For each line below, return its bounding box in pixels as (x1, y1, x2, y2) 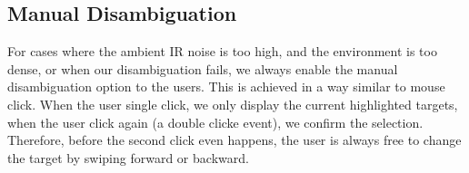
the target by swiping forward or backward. (7, 148, 249, 167)
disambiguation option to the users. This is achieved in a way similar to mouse (7, 77, 445, 96)
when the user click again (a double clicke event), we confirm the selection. (7, 112, 424, 131)
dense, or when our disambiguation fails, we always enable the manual (7, 59, 398, 78)
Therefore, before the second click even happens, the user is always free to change (7, 130, 462, 149)
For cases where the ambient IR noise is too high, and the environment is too (7, 42, 437, 61)
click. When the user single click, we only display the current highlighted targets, (7, 94, 458, 113)
